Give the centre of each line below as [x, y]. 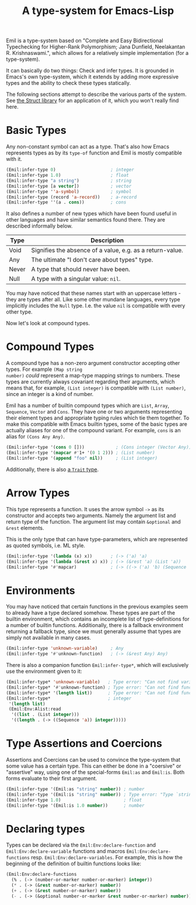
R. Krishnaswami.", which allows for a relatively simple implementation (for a [97, 53]
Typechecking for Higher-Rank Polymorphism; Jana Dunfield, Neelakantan [96, 47]
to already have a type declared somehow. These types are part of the [91, 613]
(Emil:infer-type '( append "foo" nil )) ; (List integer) [82, 458]
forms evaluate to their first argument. [52, 778]
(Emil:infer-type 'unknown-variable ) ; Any [65, 648]
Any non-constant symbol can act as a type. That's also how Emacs [88, 147]
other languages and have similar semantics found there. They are [85, 220]
